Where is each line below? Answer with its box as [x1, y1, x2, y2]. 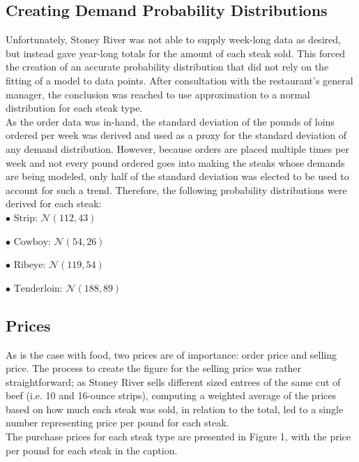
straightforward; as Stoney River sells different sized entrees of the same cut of [6, 374, 341, 389]
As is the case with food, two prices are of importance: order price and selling [6, 347, 337, 362]
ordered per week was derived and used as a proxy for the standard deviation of [6, 128, 347, 142]
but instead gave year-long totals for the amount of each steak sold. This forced [6, 45, 345, 60]
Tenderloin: [13, 283, 63, 294]
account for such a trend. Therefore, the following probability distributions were [6, 182, 347, 197]
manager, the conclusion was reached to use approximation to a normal [6, 87, 310, 101]
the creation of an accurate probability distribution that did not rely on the [6, 59, 329, 74]
